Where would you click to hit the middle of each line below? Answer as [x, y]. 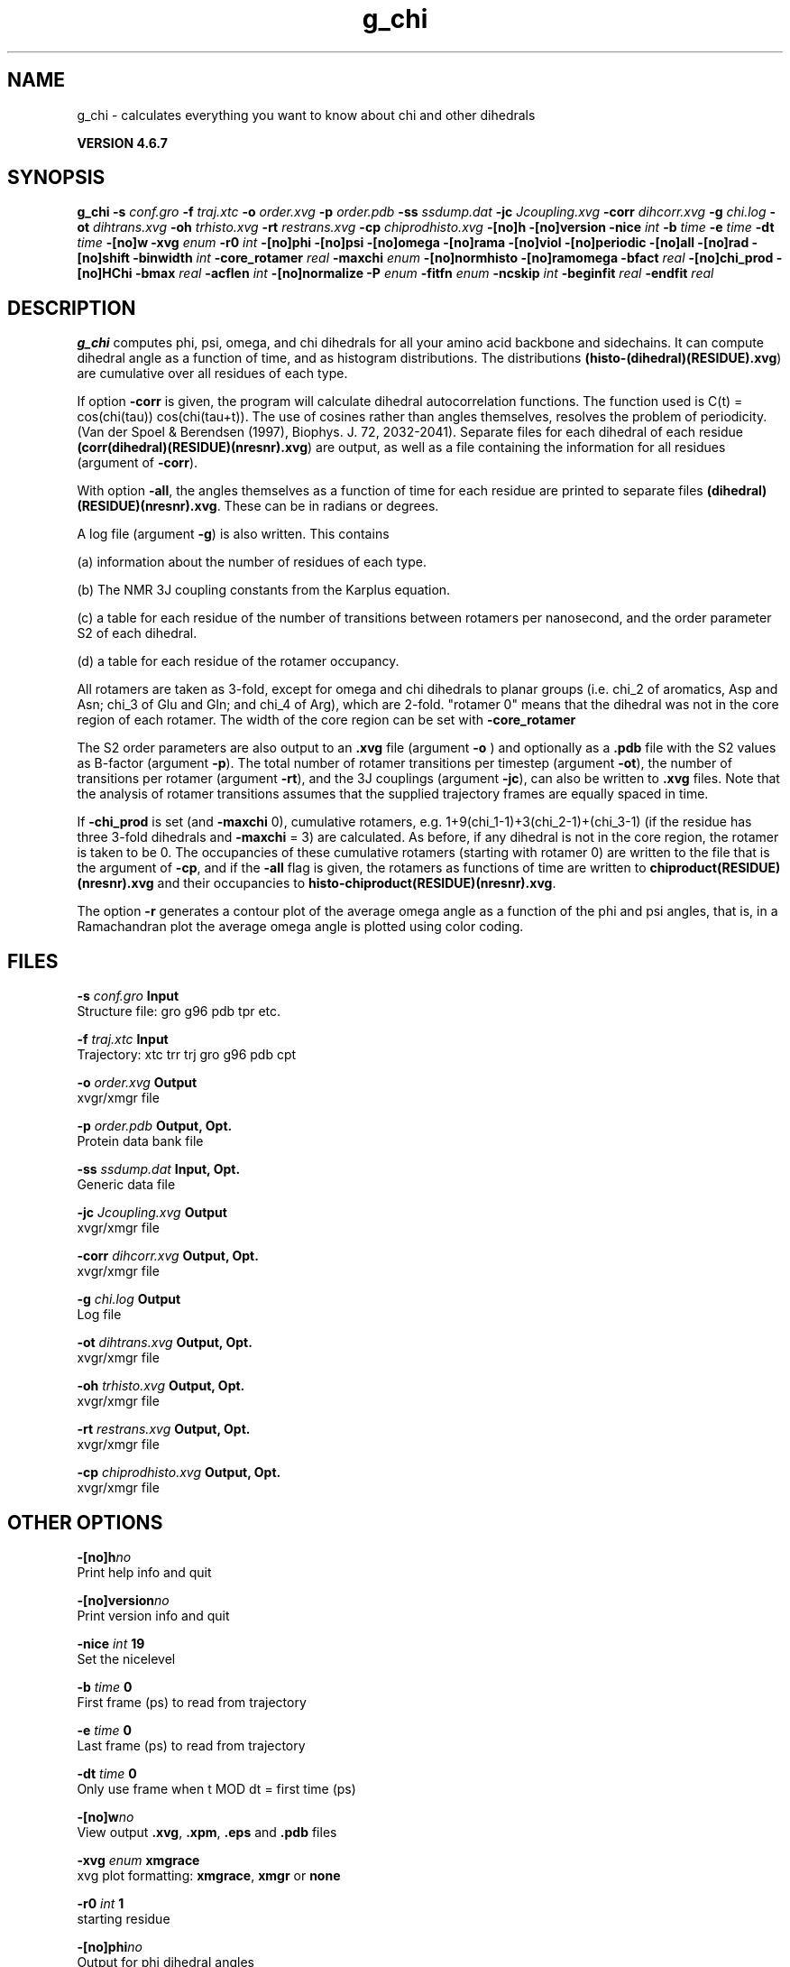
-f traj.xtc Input [123, 1039]
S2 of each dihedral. [137, 633]
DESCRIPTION [72, 308]
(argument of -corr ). [138, 463]
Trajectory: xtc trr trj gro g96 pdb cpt [187, 1055]
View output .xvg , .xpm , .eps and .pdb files [207, 1832]
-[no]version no [123, 1600]
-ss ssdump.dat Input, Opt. [159, 1169]
